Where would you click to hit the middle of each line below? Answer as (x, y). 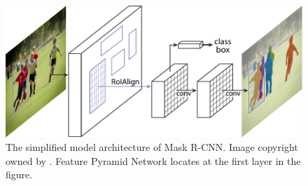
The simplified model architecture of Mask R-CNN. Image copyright (152, 147)
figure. (19, 174)
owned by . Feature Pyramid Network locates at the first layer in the (153, 160)
